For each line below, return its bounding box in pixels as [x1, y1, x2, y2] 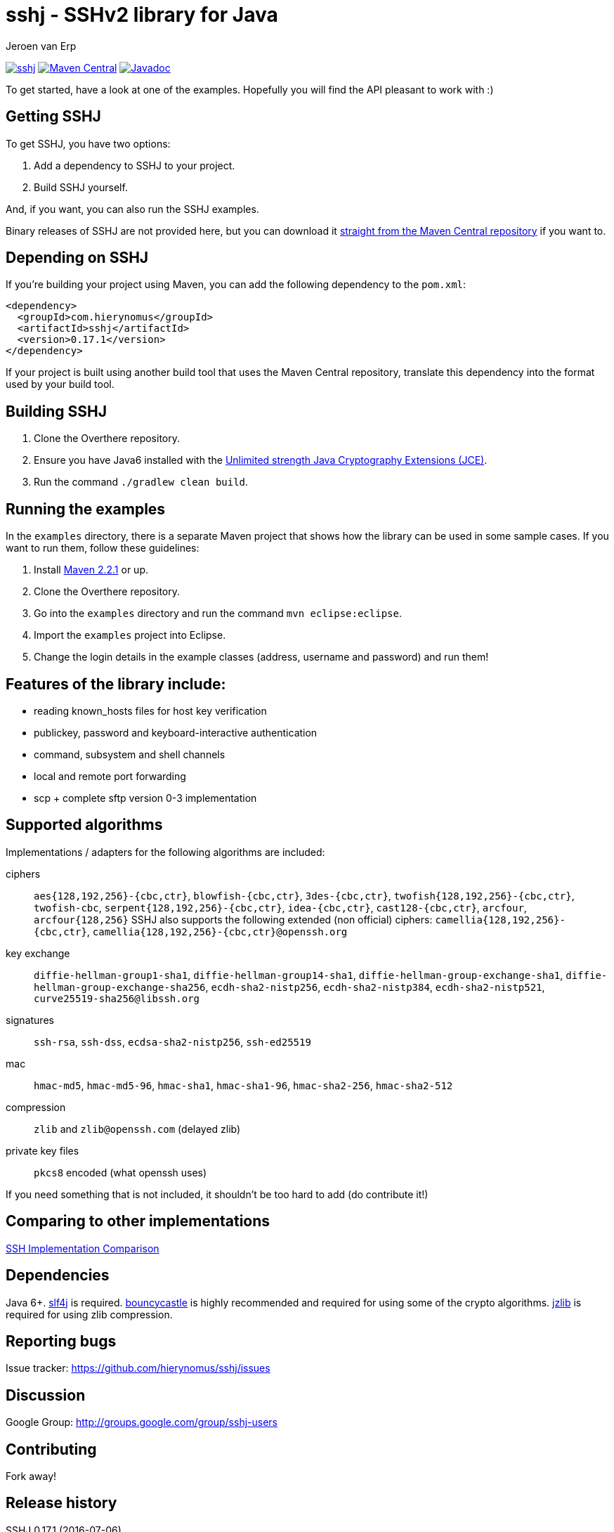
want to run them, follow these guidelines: [6, 542, 200, 554]
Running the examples [6, 500, 166, 518]
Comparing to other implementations [6, 1212, 270, 1231]
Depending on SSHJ [6, 249, 149, 267]
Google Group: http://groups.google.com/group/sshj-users [6, 1416, 277, 1429]
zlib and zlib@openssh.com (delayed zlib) [34, 1122, 241, 1135]
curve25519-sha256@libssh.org [34, 992, 200, 1004]
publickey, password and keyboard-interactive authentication [34, 726, 318, 739]
